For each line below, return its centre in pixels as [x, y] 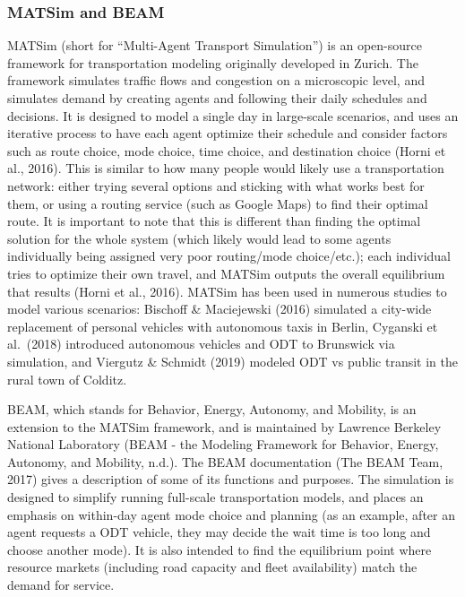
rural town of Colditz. [67, 379]
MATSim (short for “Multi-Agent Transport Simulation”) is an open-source [215, 45]
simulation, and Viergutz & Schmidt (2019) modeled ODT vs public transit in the [232, 361]
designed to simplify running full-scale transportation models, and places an [215, 497]
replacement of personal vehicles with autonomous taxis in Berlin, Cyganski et [223, 326]
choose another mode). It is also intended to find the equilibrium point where [220, 549]
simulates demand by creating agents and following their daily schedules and [217, 98]
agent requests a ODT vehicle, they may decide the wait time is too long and [219, 532]
